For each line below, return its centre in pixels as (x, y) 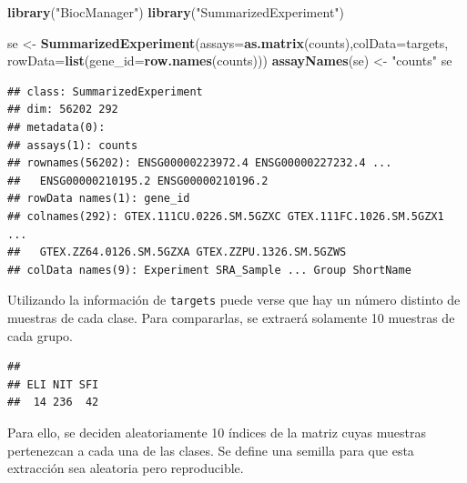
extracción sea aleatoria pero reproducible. (126, 468)
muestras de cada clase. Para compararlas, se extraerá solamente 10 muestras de (231, 317)
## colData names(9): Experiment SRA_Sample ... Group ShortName (209, 270)
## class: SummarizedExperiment (105, 91)
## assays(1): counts (73, 145)
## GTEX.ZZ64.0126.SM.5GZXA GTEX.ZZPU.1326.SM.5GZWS (177, 252)
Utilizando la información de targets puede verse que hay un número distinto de (234, 300)
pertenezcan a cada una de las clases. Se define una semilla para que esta (211, 450)
